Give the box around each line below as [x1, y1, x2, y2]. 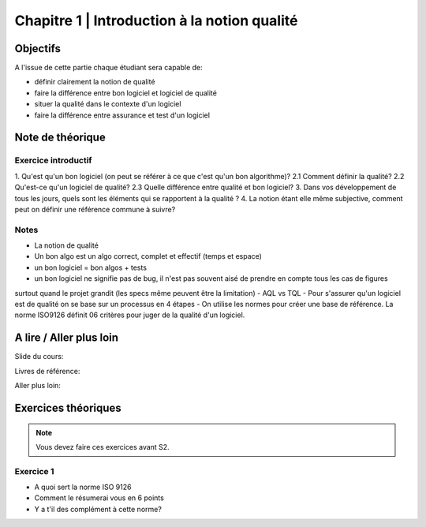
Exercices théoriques [14, 401, 121, 414]
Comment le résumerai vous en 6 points [34, 493, 165, 503]
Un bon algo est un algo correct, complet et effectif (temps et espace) [34, 252, 262, 261]
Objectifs [14, 42, 62, 55]
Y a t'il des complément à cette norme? [34, 504, 162, 514]
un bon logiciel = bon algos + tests [34, 263, 148, 272]
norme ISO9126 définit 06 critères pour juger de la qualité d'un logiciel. [14, 310, 245, 320]
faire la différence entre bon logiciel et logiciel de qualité [34, 88, 217, 98]
